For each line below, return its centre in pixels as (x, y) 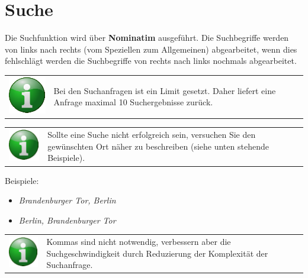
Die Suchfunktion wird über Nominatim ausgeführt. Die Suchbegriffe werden (147, 38)
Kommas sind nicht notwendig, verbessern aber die (139, 242)
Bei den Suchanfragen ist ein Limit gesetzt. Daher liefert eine (165, 90)
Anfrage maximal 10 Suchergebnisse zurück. (133, 102)
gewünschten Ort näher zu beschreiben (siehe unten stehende (158, 146)
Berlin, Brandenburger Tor (67, 220)
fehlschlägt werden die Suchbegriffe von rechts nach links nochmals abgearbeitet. (151, 61)
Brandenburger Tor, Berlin (67, 200)
